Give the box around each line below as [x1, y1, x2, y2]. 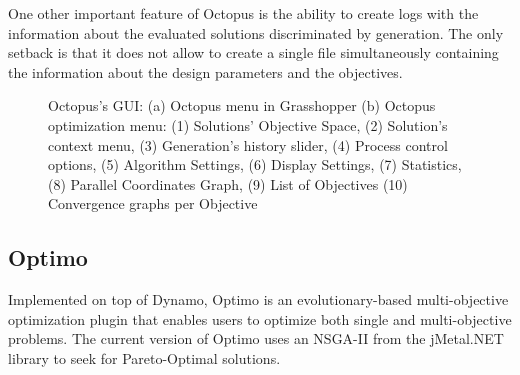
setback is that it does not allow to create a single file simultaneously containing [8, 42, 499, 63]
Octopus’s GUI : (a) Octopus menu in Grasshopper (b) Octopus [48, 95, 436, 116]
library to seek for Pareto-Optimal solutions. [8, 347, 281, 368]
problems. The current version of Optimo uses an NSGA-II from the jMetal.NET [8, 328, 504, 349]
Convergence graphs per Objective [48, 193, 258, 214]
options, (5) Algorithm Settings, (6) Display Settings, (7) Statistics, [48, 154, 462, 175]
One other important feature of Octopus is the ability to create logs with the [8, 3, 479, 23]
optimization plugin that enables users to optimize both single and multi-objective [8, 308, 512, 329]
